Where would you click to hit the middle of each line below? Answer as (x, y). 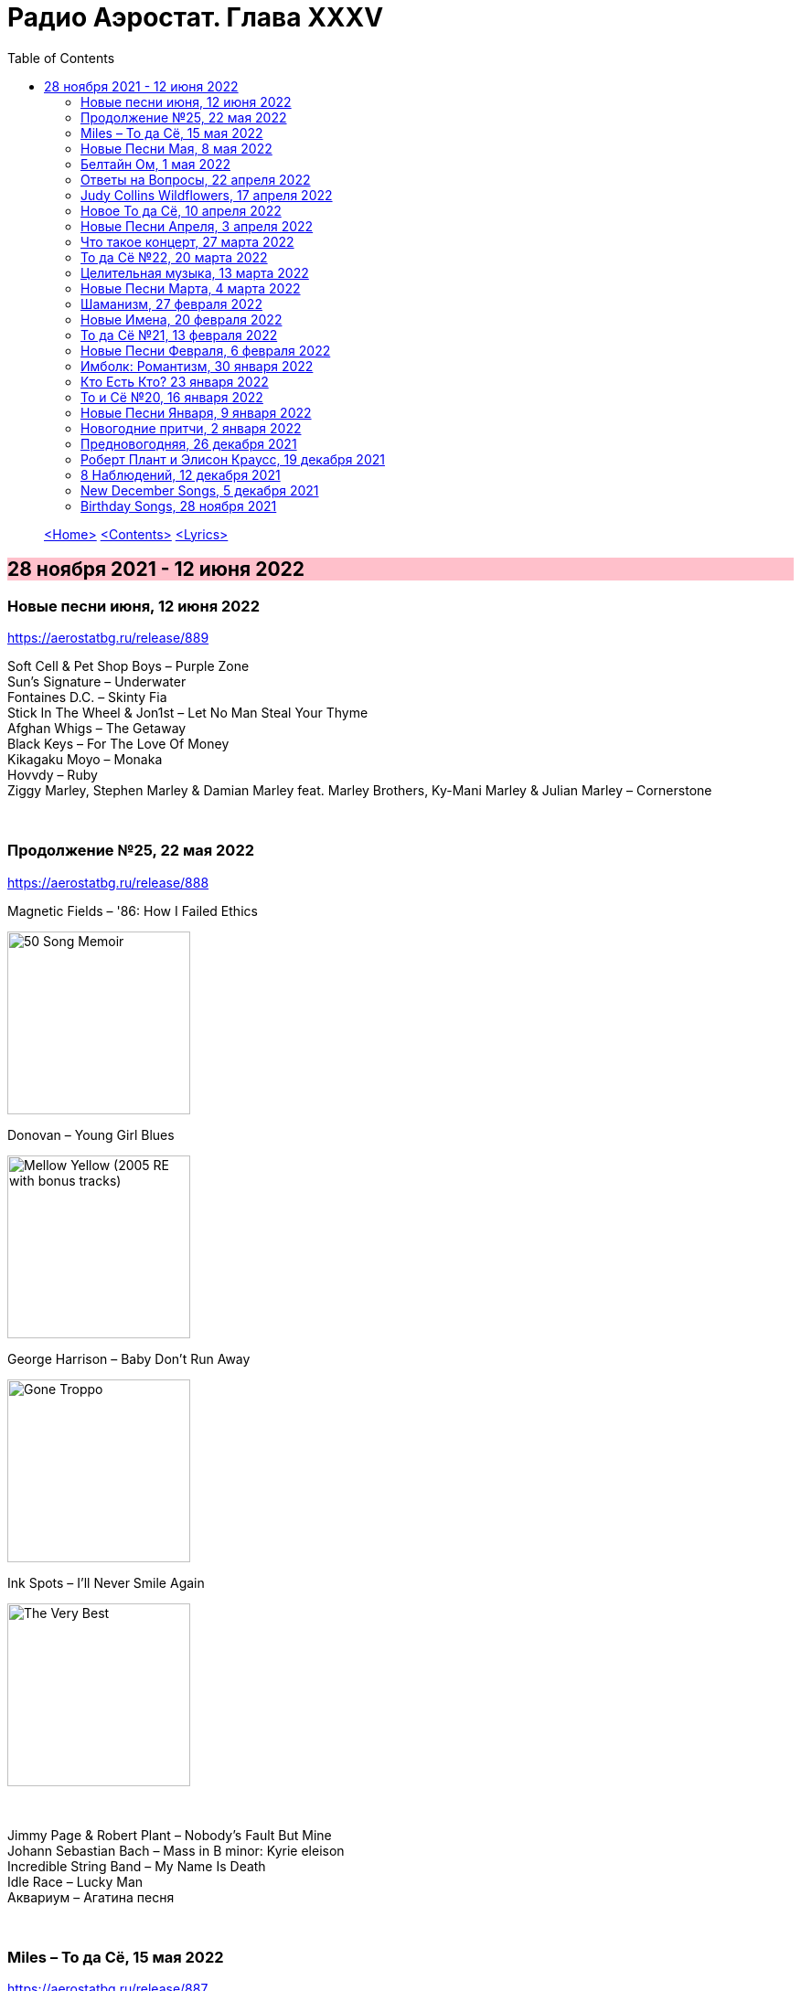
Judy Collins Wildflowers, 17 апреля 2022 (207, 195)
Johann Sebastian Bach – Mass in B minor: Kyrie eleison (176, 1850)
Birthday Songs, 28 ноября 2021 (179, 506)
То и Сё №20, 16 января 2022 (172, 397)
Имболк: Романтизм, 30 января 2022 (197, 366)
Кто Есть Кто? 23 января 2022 (175, 381)
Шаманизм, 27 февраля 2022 (171, 303)
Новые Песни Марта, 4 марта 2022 (191, 288)
